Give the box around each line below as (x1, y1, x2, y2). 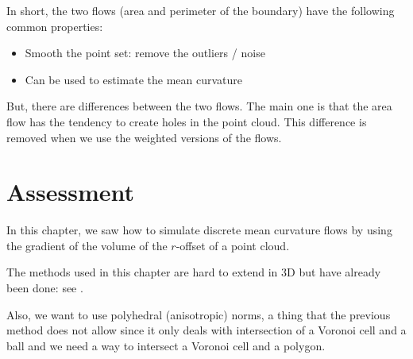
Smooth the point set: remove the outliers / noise (25, 44, 265, 61)
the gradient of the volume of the (6, 237, 168, 253)
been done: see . (6, 280, 83, 296)
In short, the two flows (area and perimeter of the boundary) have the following (6, 2, 395, 18)
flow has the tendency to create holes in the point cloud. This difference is (6, 113, 367, 129)
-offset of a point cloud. (176, 237, 290, 253)
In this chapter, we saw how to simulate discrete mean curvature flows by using (6, 222, 392, 238)
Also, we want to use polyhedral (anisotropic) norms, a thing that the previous (6, 306, 391, 322)
